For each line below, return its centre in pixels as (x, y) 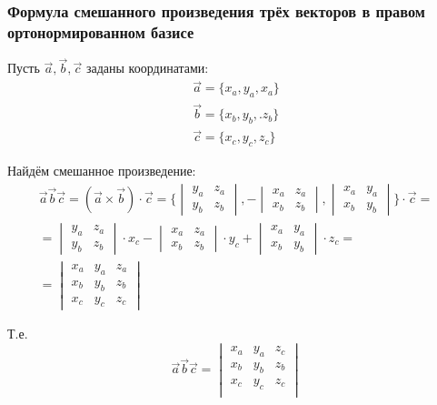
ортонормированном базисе (101, 31)
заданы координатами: (147, 68)
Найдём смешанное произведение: (102, 171)
